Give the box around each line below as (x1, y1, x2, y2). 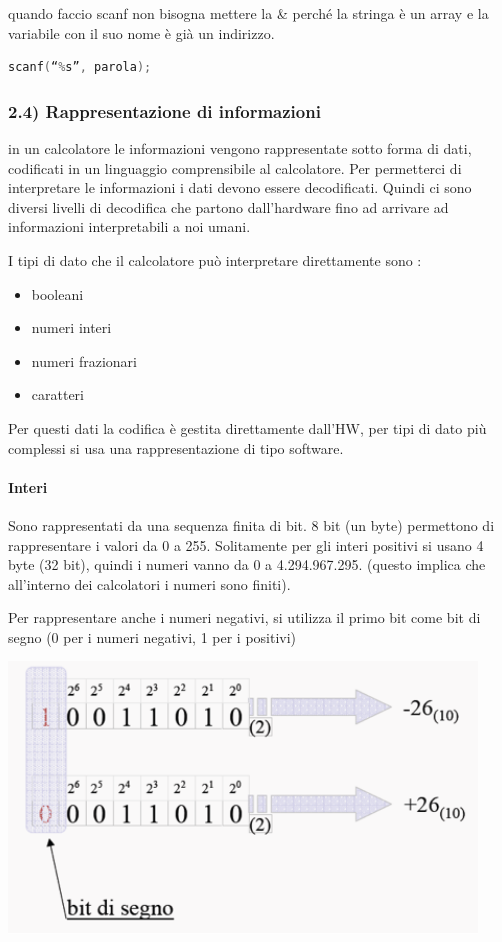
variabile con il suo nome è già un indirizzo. (8, 22, 275, 43)
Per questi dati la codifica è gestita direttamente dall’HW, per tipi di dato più (8, 417, 487, 438)
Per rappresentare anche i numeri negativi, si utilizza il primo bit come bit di (8, 607, 481, 628)
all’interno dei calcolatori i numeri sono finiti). (8, 573, 291, 594)
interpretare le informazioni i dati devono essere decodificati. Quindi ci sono (8, 177, 472, 198)
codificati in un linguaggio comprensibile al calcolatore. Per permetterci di (8, 157, 462, 178)
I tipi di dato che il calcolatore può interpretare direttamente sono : (8, 249, 422, 270)
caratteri (31, 384, 84, 405)
